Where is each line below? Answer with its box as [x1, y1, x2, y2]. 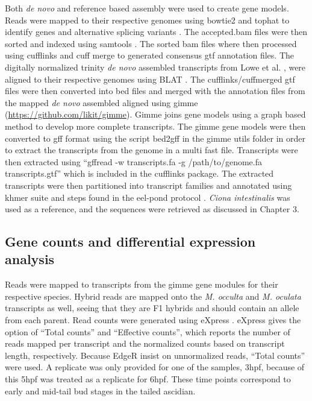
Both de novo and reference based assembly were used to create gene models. [5, 2, 289, 14]
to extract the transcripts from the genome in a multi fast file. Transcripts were [5, 144, 298, 156]
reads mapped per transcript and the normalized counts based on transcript [5, 337, 285, 350]
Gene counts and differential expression [5, 232, 256, 251]
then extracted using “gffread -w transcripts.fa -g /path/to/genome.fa [5, 155, 262, 168]
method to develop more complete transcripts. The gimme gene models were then [5, 119, 306, 132]
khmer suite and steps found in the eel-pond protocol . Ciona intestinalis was [5, 191, 290, 203]
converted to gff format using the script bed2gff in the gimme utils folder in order [5, 131, 306, 144]
